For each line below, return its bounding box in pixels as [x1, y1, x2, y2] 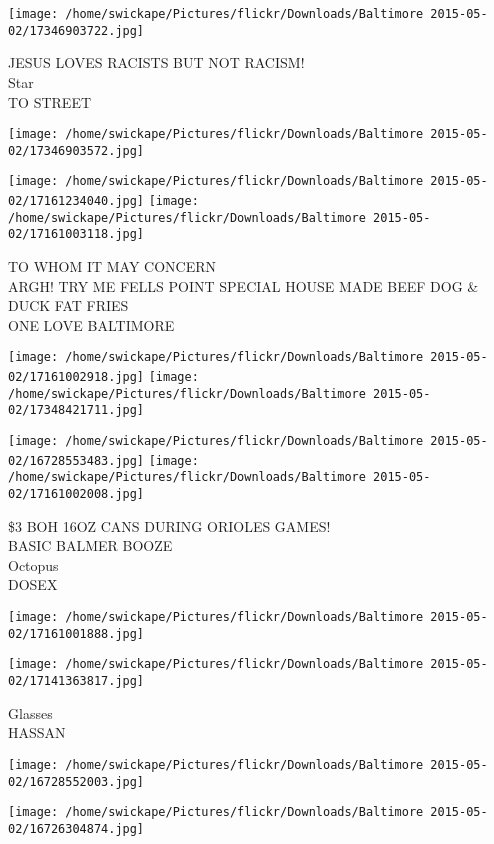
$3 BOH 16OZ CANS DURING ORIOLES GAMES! [8, 515, 331, 536]
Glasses [8, 702, 53, 723]
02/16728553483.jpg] [8, 453, 145, 468]
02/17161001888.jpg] [8, 626, 145, 641]
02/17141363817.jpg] [8, 674, 145, 688]
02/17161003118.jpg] [8, 227, 145, 242]
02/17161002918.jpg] [8, 370, 145, 385]
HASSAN [8, 722, 66, 743]
